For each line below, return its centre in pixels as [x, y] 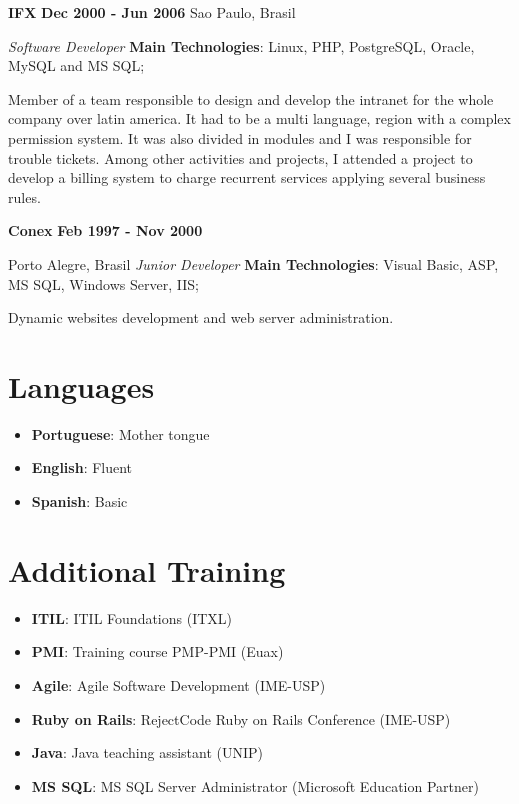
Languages [81, 385]
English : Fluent [82, 467]
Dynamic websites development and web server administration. [201, 317]
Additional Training [147, 569]
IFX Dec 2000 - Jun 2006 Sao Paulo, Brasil [152, 12]
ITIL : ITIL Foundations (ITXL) [132, 617]
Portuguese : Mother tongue [120, 433]
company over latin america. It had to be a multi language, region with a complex [259, 118]
